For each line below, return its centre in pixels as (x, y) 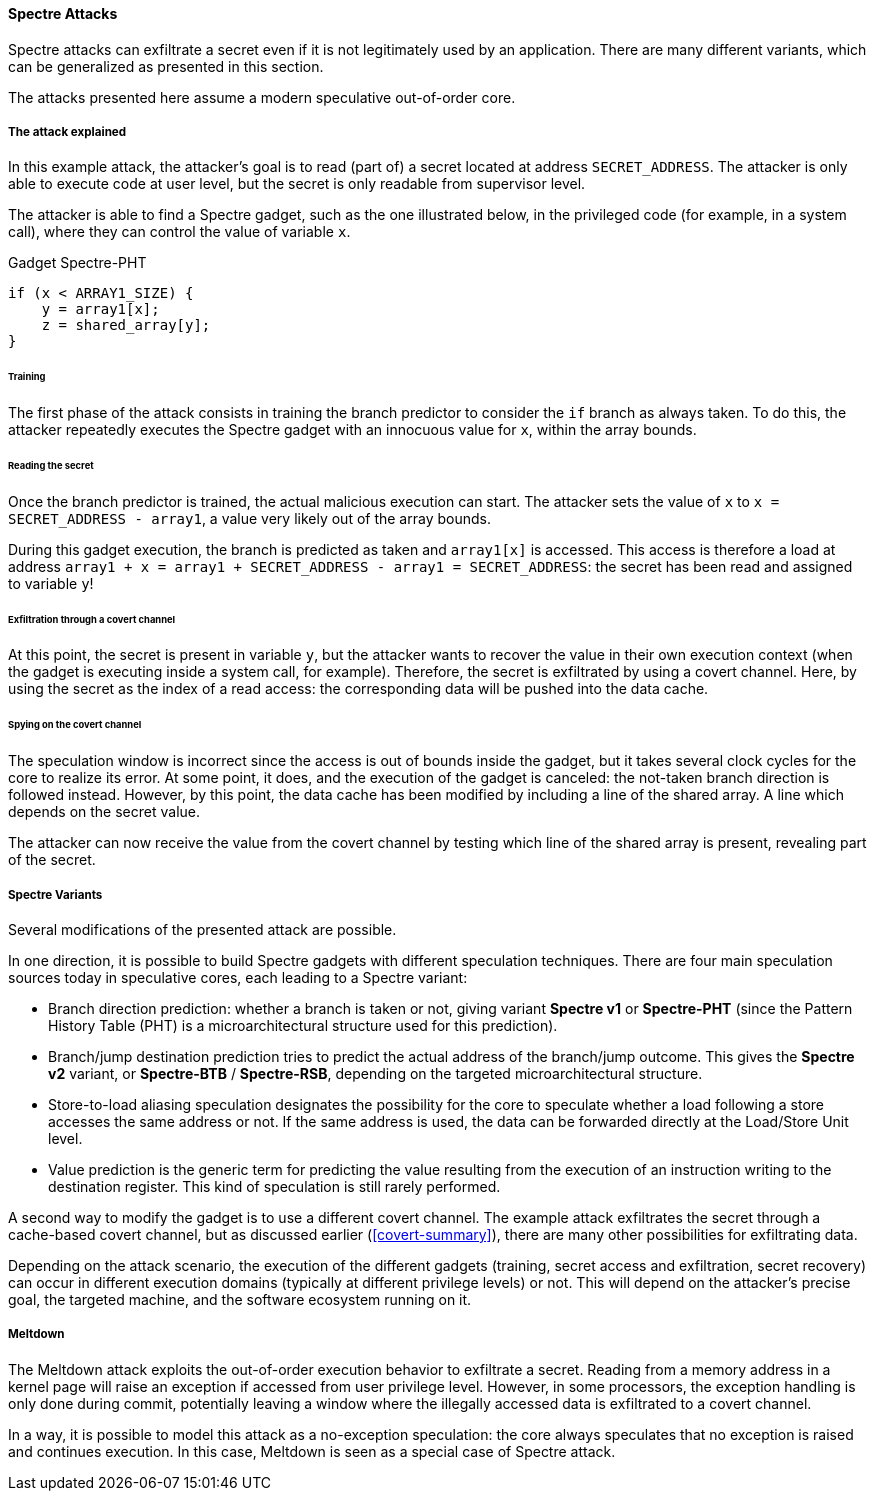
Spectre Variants (55, 894)
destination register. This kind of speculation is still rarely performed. (274, 1186)
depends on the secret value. (104, 812)
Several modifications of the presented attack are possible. (202, 929)
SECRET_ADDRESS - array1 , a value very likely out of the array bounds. (249, 518)
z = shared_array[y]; (126, 325)
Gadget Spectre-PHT (77, 263)
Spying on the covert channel (75, 725)
